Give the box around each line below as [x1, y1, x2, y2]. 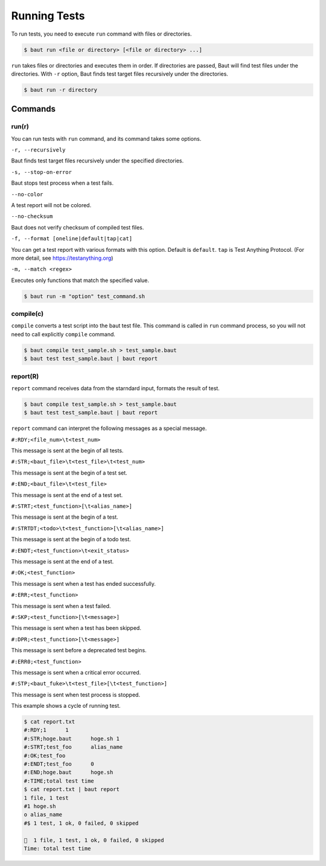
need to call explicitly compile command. [11, 330, 116, 338]
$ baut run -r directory [24, 86, 98, 93]
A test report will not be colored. [11, 201, 92, 208]
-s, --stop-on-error [11, 168, 72, 175]
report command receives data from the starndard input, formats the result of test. [11, 384, 220, 392]
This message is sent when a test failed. [11, 602, 111, 609]
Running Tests [11, 9, 85, 22]
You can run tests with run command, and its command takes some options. [11, 135, 202, 142]
